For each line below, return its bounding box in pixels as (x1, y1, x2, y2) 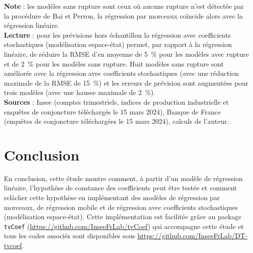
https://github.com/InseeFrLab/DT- (138, 230, 248, 241)
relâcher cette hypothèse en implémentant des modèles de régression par (4, 192, 220, 203)
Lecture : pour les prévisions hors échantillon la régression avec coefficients (4, 29, 231, 40)
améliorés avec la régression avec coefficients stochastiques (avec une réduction (4, 68, 239, 78)
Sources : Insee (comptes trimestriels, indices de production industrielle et (4, 96, 229, 107)
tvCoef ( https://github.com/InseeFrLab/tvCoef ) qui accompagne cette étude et (4, 221, 244, 231)
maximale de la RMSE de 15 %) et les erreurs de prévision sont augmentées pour (4, 77, 249, 88)
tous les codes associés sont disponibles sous (4, 230, 136, 241)
